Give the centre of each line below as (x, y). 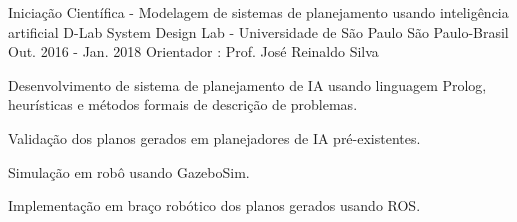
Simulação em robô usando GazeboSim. (129, 171)
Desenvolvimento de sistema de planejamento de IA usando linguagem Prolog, (247, 84)
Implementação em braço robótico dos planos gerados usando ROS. (214, 205)
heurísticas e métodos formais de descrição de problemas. (183, 104)
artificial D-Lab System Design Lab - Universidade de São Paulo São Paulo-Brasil (258, 31)
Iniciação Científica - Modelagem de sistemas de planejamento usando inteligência (258, 12)
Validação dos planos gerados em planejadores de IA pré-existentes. (214, 137)
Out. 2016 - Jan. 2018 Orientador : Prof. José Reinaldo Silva (193, 51)
